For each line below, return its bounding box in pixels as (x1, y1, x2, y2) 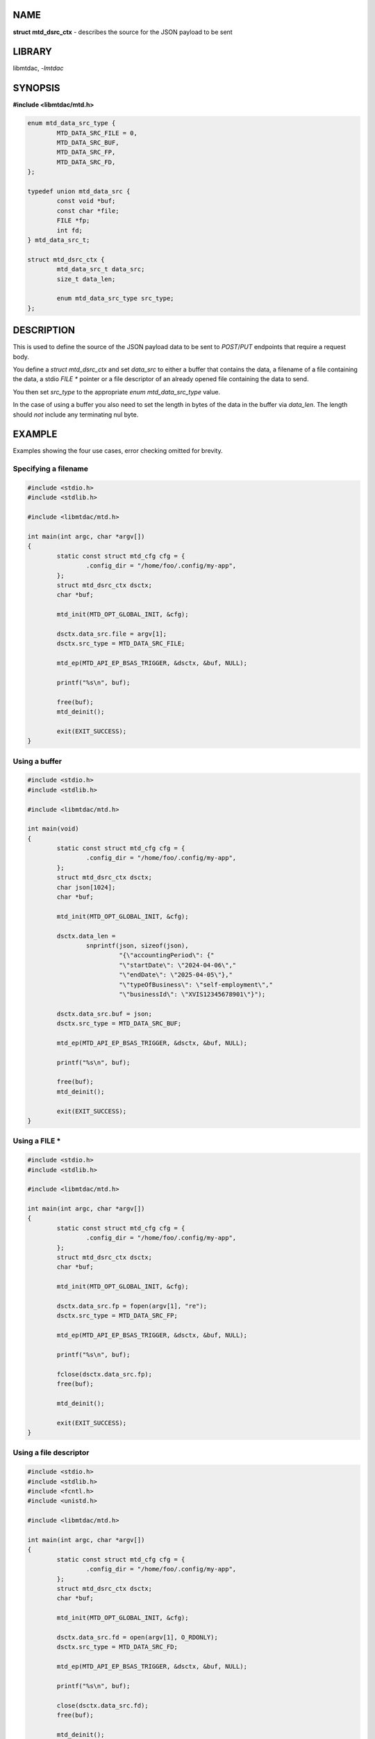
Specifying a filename (12, 464, 89, 474)
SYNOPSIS (12, 82, 60, 94)
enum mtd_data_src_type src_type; (56, 294, 174, 303)
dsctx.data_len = (56, 932, 116, 940)
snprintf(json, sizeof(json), (85, 941, 189, 949)
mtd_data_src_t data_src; (56, 265, 145, 273)
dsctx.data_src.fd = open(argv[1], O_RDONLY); (56, 1633, 218, 1641)
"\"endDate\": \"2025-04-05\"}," (119, 971, 233, 979)
